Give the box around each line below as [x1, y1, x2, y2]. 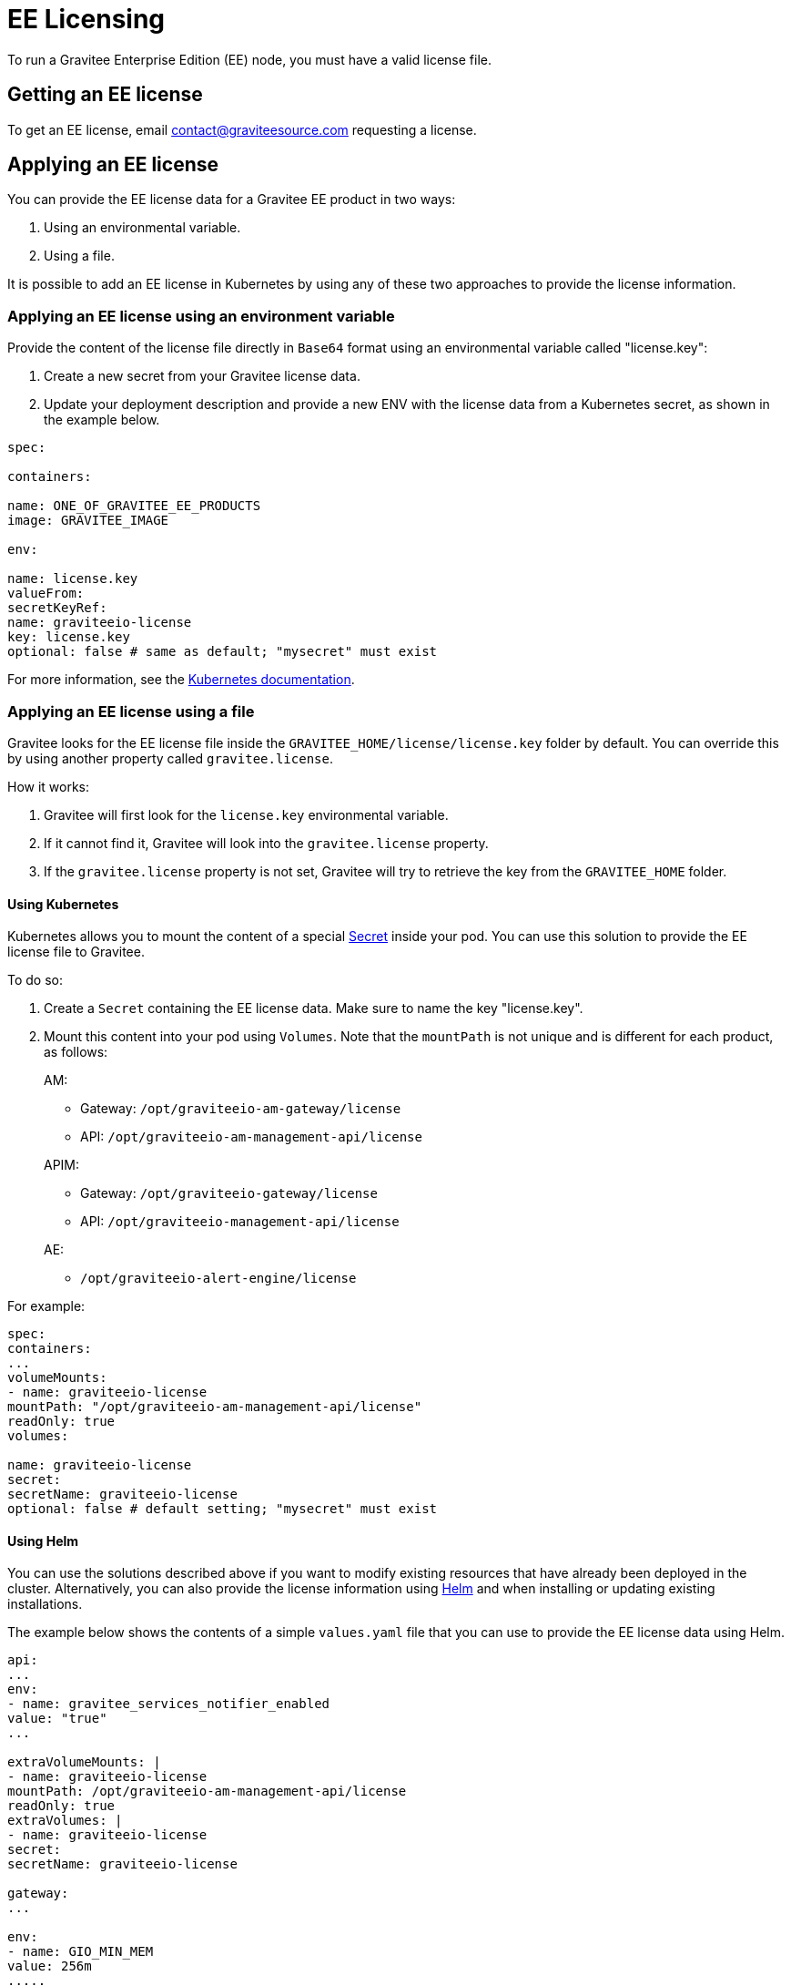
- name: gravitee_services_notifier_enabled [7, 1696, 330, 1712]
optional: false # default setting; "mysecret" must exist [7, 1501, 438, 1517]
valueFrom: [7, 586, 85, 601]
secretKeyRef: [7, 600, 107, 616]
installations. [7, 1596, 83, 1612]
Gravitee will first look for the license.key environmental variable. [44, 806, 449, 823]
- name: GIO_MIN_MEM [7, 1944, 154, 1960]
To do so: [7, 972, 63, 988]
